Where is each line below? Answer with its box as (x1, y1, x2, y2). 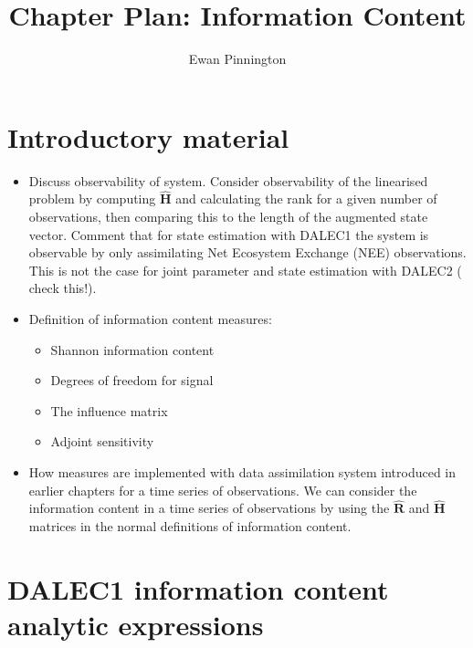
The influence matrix (50, 401, 168, 420)
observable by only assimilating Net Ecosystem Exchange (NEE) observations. (28, 243, 467, 262)
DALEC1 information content (7, 570, 389, 607)
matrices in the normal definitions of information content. (28, 517, 352, 535)
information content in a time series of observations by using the (28, 498, 390, 517)
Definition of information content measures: (28, 309, 272, 329)
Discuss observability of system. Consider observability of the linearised (28, 171, 428, 190)
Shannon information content (50, 340, 215, 359)
